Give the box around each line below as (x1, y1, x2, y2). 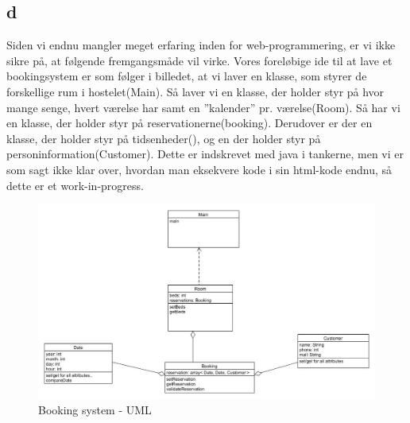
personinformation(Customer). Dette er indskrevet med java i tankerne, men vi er (6, 146, 404, 162)
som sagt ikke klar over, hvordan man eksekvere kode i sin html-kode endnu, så (6, 161, 393, 177)
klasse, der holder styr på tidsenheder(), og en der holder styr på (6, 130, 321, 146)
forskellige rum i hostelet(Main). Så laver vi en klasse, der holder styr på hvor (6, 83, 385, 99)
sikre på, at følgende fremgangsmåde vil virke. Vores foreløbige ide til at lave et (6, 52, 393, 68)
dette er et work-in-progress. (6, 177, 144, 193)
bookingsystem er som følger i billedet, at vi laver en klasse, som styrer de (6, 68, 367, 84)
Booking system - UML (38, 402, 152, 418)
